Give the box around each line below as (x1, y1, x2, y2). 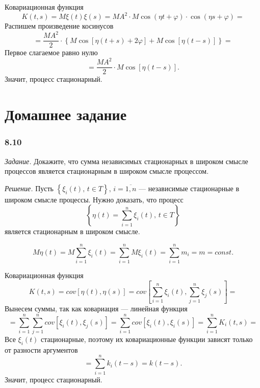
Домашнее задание (5, 104, 127, 125)
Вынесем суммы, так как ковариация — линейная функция (5, 303, 188, 314)
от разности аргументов (5, 344, 78, 355)
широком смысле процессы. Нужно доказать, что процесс (5, 194, 184, 204)
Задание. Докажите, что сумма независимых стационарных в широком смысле (5, 155, 248, 166)
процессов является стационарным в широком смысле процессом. (5, 166, 209, 176)
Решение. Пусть (5, 182, 54, 193)
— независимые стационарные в (139, 182, 240, 193)
